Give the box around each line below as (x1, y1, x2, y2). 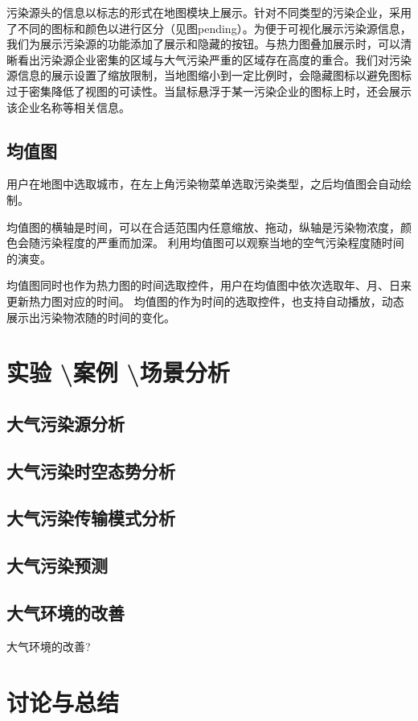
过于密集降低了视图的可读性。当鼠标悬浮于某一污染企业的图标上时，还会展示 (6, 82, 412, 99)
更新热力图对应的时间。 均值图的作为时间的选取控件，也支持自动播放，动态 (6, 292, 404, 309)
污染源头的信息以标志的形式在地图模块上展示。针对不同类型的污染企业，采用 (6, 4, 412, 20)
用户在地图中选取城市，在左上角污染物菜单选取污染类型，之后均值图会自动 (6, 175, 400, 192)
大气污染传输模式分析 (6, 505, 175, 530)
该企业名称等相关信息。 (6, 98, 130, 115)
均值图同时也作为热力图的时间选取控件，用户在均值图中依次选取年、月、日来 (6, 277, 412, 294)
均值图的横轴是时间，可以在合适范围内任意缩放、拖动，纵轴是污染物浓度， (6, 218, 400, 235)
